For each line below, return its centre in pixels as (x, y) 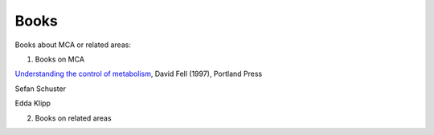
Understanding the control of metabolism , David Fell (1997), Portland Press (139, 74)
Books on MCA (59, 59)
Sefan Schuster (40, 89)
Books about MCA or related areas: (73, 45)
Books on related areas (73, 118)
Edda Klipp (33, 103)
